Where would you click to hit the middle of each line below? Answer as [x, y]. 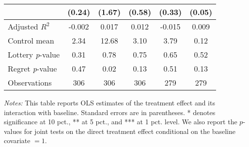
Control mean [31, 40]
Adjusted [23, 26]
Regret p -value [32, 68]
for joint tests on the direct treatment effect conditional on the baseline [130, 131]
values [13, 131]
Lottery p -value [34, 54]
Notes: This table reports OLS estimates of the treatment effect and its [109, 103]
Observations [30, 82]
